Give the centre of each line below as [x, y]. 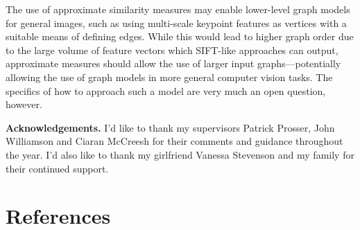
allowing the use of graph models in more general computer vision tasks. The [169, 77]
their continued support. [57, 168]
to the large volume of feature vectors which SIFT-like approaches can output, [172, 50]
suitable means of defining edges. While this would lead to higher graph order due [180, 36]
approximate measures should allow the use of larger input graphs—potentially [173, 63]
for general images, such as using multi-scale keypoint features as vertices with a [176, 23]
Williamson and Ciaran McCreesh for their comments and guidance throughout [174, 141]
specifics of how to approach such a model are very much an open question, [166, 90]
